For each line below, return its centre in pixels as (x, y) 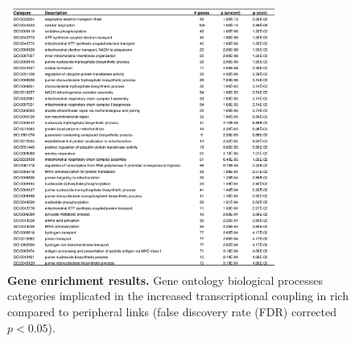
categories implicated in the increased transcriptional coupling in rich (178, 296)
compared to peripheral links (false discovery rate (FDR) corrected (172, 312)
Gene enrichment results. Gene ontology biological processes (165, 280)
